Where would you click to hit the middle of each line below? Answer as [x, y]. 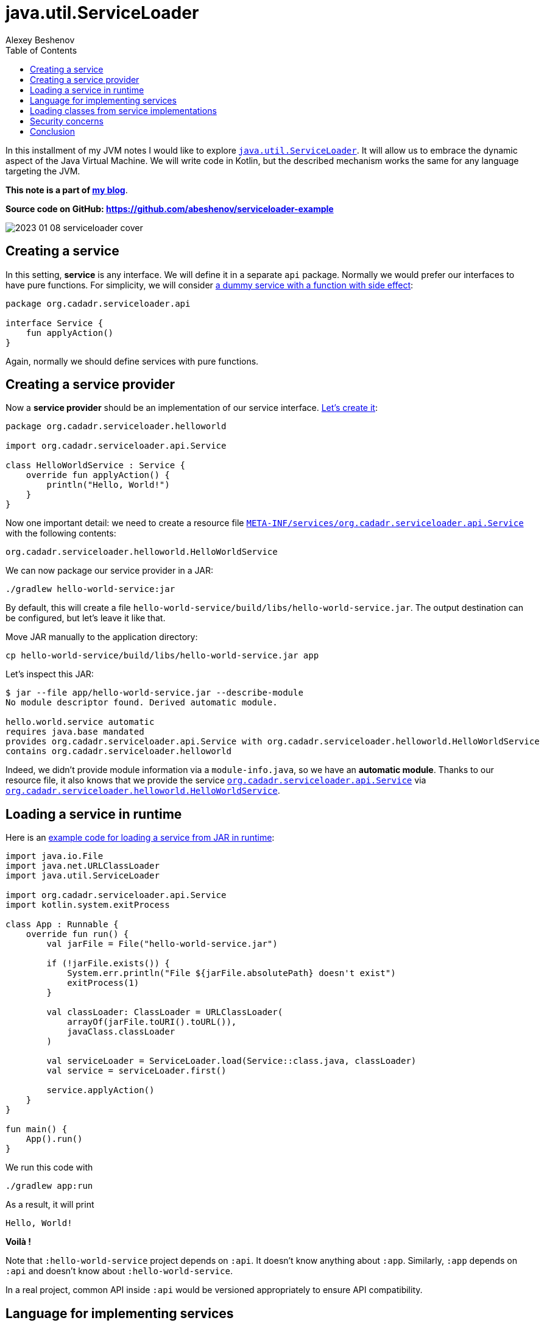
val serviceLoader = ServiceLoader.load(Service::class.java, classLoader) [231, 1061]
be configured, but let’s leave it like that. [86, 618]
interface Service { [55, 323]
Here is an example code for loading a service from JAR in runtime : [140, 838]
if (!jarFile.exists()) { [108, 964]
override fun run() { [77, 934]
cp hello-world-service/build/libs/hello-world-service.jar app [162, 656]
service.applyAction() [101, 1090]
